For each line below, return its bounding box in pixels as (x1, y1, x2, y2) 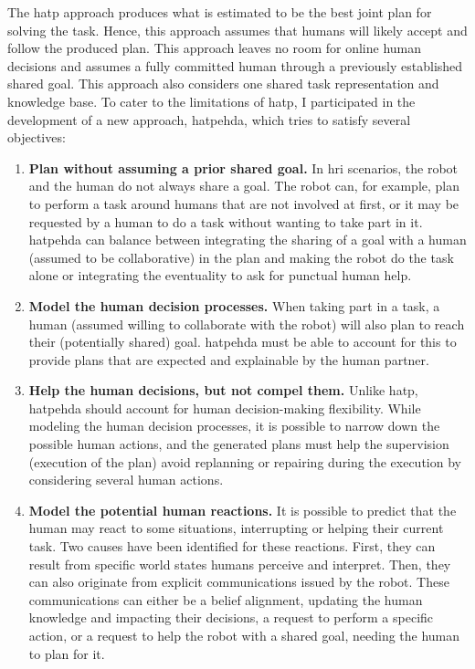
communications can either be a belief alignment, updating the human (28, 590, 423, 609)
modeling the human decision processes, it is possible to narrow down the (28, 416, 440, 435)
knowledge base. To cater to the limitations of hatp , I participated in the (7, 91, 416, 110)
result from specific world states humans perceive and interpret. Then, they (28, 554, 451, 573)
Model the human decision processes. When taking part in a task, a (28, 296, 440, 315)
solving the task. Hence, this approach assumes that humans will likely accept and (7, 20, 468, 39)
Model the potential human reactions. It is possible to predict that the (28, 500, 457, 519)
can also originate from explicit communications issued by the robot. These (28, 572, 449, 591)
